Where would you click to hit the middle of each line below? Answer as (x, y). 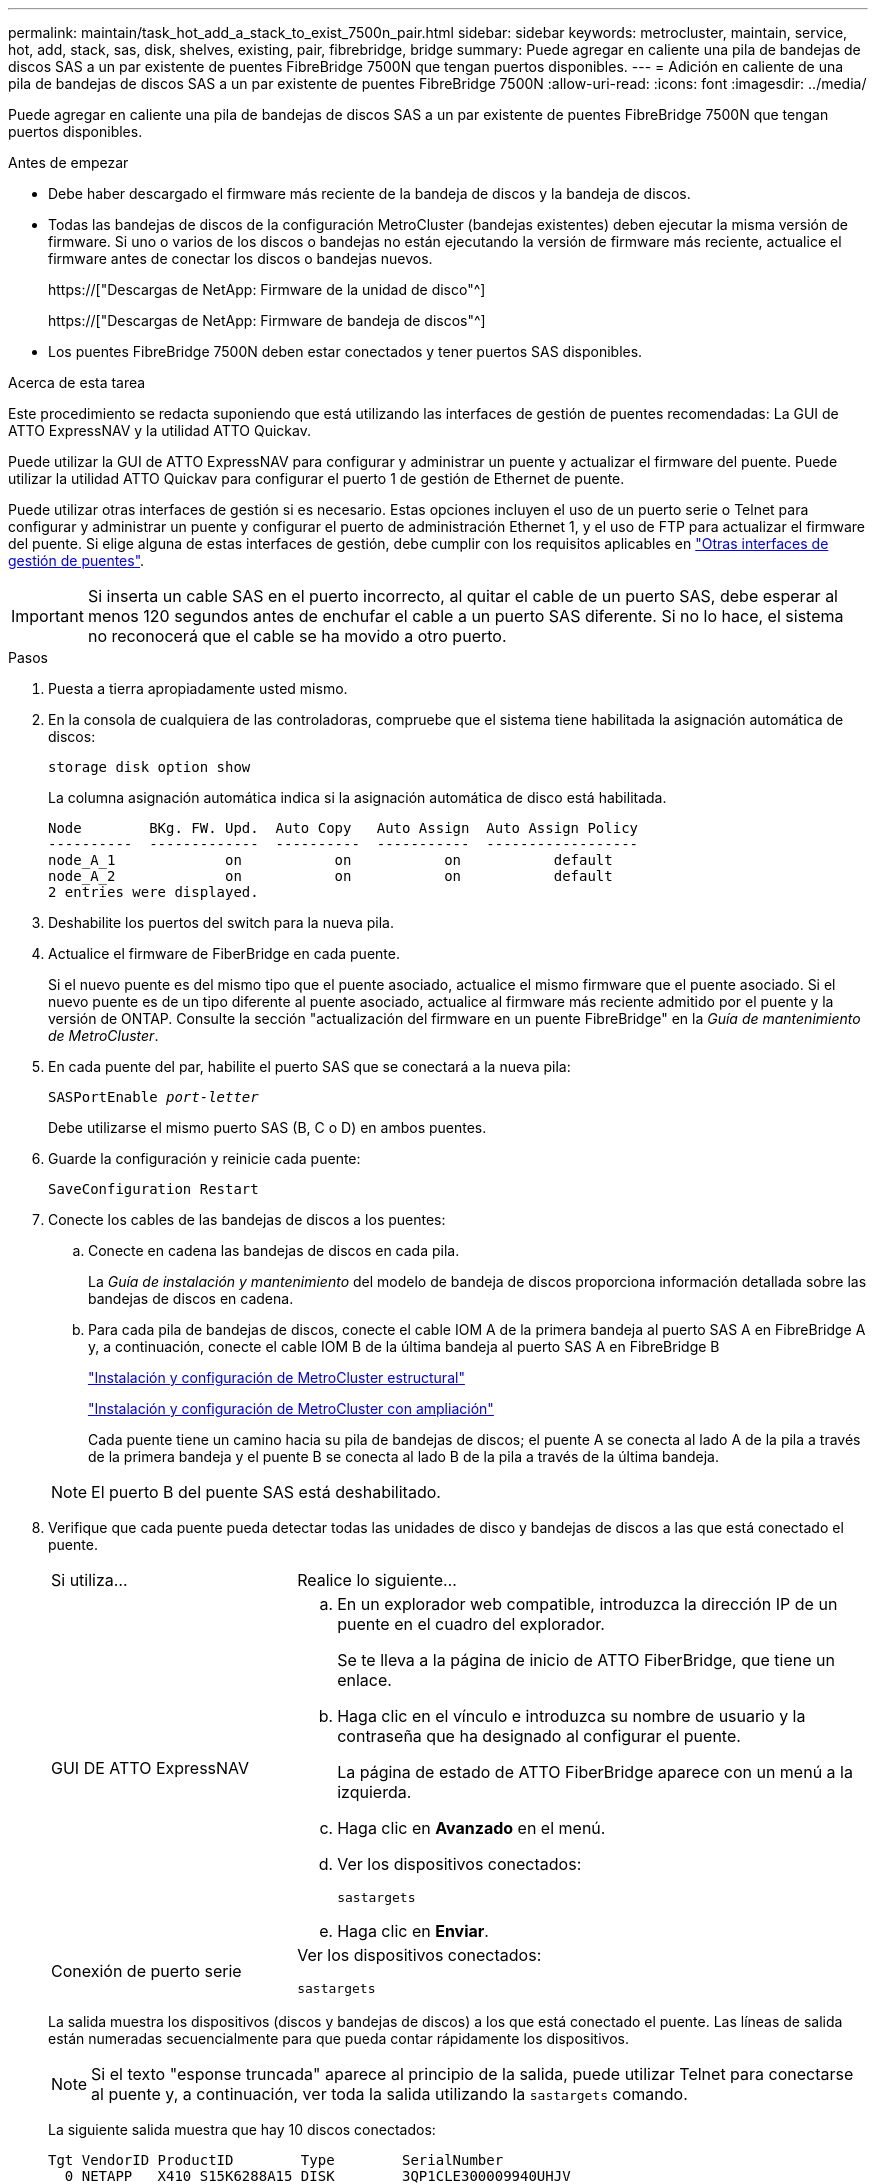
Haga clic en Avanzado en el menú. (471, 1828)
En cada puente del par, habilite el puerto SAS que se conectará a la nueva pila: (309, 1066)
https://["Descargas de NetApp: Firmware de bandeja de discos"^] (267, 320)
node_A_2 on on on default (330, 876)
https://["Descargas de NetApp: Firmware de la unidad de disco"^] (267, 289)
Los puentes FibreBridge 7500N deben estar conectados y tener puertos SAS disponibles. (345, 351)
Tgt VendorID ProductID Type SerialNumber (276, 2160)
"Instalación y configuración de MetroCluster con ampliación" (291, 1408)
